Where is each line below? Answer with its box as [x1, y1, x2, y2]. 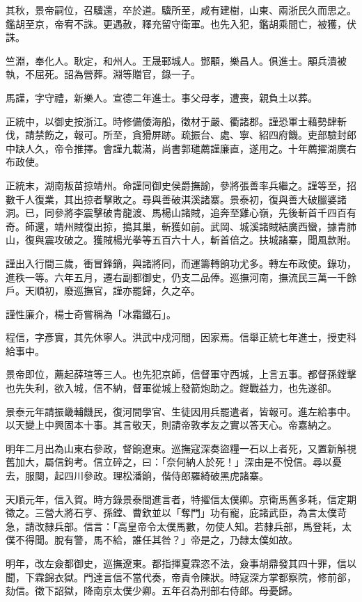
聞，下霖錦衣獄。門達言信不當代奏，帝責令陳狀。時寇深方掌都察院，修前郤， [6, 569, 356, 584]
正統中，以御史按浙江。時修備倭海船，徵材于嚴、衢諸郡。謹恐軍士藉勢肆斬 [6, 113, 347, 128]
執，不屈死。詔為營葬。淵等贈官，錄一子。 [6, 67, 200, 81]
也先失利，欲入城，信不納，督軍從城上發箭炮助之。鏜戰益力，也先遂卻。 [6, 381, 337, 395]
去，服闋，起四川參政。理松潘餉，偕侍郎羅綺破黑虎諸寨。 [6, 468, 269, 483]
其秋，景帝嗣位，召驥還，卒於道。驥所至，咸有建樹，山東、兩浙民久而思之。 [6, 3, 356, 17]
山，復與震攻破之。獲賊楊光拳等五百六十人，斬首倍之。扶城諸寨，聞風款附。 [6, 232, 356, 247]
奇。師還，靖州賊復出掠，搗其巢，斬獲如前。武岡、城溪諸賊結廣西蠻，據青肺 [6, 219, 356, 233]
